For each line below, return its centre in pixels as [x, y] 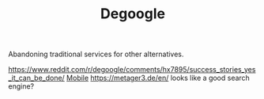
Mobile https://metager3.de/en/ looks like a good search [158, 78]
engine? [21, 86]
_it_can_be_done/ [36, 78]
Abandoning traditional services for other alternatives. [96, 54]
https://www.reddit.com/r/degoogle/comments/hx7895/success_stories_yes [132, 70]
